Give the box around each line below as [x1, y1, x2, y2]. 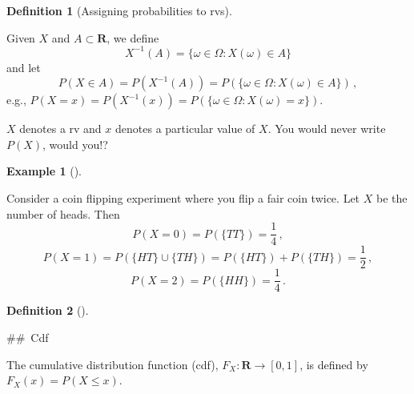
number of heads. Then [6, 205, 120, 222]
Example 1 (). [6, 163, 82, 179]
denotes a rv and [19, 120, 102, 137]
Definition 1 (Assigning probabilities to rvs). [6, 2, 232, 18]
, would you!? [42, 135, 108, 152]
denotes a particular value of [115, 120, 255, 137]
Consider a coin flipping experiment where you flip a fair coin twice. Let [6, 190, 360, 207]
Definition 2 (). [6, 302, 89, 319]
